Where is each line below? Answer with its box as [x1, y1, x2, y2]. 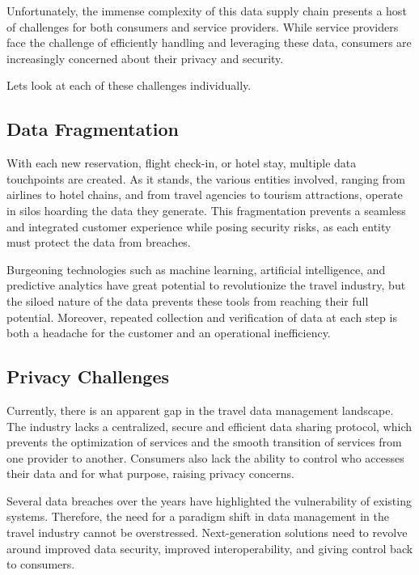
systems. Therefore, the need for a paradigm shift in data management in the [6, 508, 389, 525]
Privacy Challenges [6, 364, 169, 389]
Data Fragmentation [6, 116, 180, 142]
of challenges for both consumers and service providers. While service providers [6, 18, 399, 35]
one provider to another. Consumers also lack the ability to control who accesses [6, 449, 404, 466]
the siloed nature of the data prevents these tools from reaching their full [6, 292, 369, 309]
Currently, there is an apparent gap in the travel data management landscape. [6, 401, 394, 418]
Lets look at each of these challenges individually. [6, 77, 252, 94]
